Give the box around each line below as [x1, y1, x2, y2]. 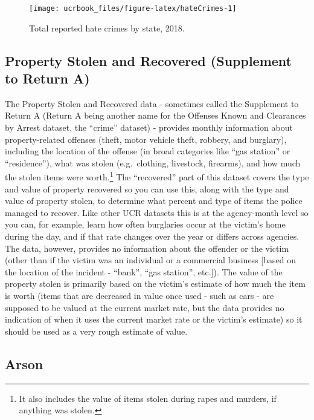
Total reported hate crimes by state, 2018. [29, 21, 185, 34]
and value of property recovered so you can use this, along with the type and [5, 182, 289, 195]
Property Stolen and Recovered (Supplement [5, 51, 292, 70]
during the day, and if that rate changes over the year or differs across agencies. [5, 230, 300, 243]
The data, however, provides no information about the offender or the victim [5, 241, 289, 254]
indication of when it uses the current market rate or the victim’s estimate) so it [5, 313, 303, 326]
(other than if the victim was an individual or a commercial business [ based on [5, 254, 296, 266]
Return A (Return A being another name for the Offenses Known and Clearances [5, 109, 306, 122]
